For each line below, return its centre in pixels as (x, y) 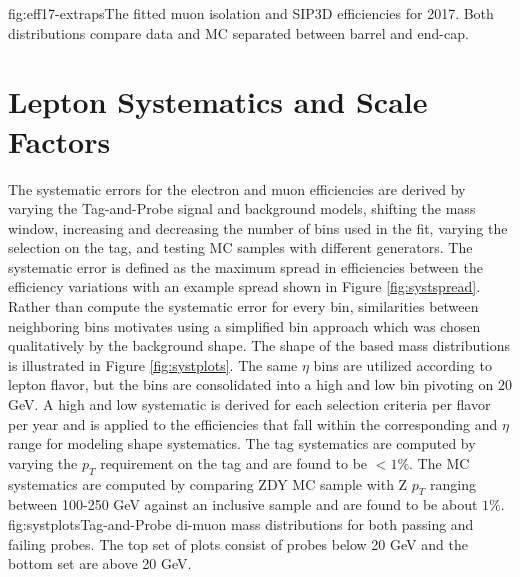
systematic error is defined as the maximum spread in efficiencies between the (245, 266)
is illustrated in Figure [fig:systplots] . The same (153, 364)
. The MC (439, 462)
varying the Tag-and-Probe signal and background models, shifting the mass (242, 208)
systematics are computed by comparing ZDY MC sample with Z (208, 483)
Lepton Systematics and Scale (218, 101)
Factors (59, 140)
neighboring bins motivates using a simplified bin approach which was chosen (244, 325)
